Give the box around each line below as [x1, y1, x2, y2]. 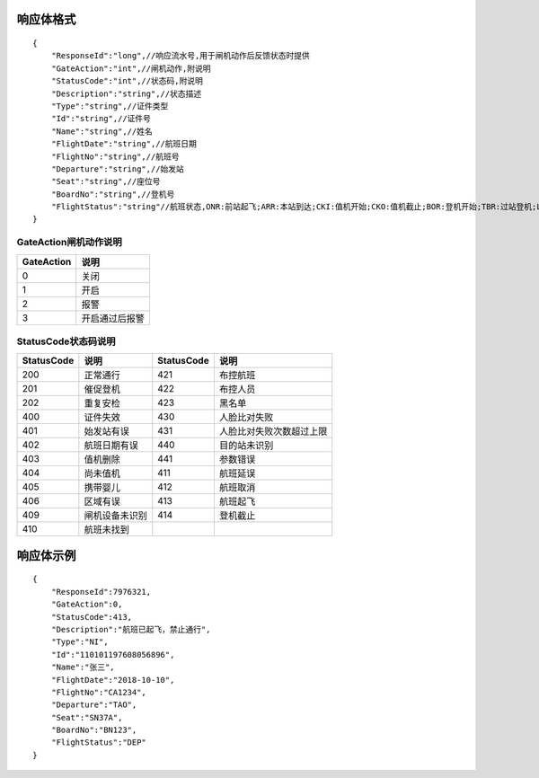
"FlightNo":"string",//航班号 [50, 151, 180, 162]
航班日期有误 [84, 439, 138, 452]
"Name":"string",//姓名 [50, 126, 153, 137]
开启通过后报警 [81, 312, 146, 324]
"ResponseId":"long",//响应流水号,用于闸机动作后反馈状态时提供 [50, 50, 310, 61]
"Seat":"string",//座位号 [50, 176, 161, 187]
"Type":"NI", [50, 637, 109, 647]
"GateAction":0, [50, 599, 123, 610]
